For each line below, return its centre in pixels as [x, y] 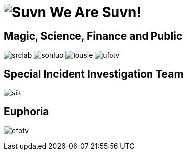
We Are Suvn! [95, 12]
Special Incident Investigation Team [94, 74]
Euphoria [27, 112]
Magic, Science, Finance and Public [93, 36]
